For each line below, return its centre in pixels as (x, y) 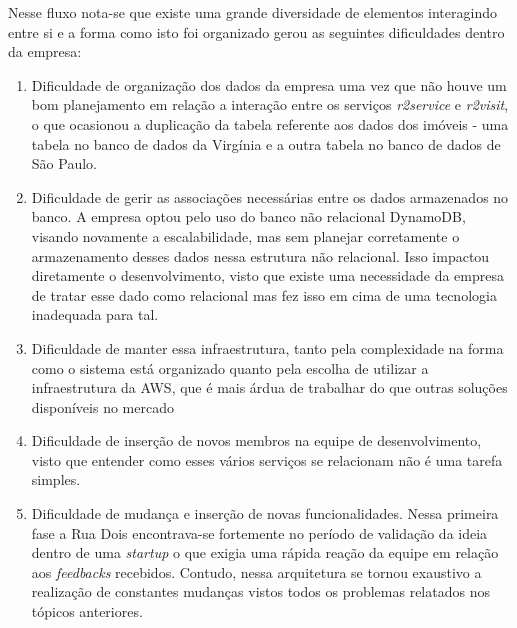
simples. (56, 479)
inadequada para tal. (95, 314)
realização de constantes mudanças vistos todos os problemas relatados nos (260, 591)
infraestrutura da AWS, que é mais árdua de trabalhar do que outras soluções (269, 387)
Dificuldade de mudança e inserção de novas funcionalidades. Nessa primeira (265, 513)
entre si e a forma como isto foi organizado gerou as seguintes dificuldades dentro (256, 31)
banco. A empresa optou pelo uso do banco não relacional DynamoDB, (248, 216)
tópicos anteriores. (87, 611)
